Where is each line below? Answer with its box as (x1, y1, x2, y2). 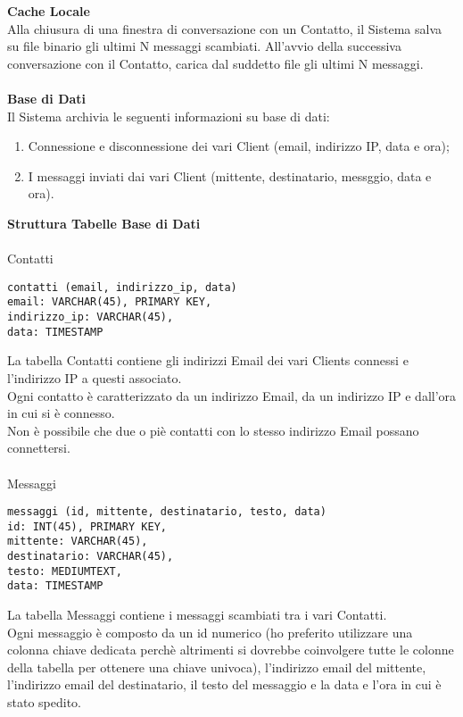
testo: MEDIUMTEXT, (7, 564, 122, 578)
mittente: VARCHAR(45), (7, 535, 148, 548)
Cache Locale (7, 2, 90, 20)
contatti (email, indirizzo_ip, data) (7, 280, 237, 294)
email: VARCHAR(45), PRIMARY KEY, (7, 296, 212, 309)
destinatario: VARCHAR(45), (7, 550, 174, 563)
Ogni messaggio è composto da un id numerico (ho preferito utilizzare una (7, 622, 413, 641)
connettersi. (7, 438, 70, 457)
